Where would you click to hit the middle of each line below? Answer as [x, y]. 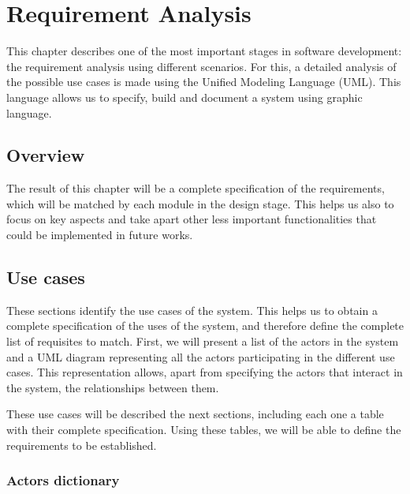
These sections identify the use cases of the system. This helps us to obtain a [192, 310]
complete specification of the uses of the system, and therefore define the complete [205, 326]
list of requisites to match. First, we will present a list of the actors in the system [203, 341]
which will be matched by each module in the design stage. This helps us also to [200, 203]
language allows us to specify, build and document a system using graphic [184, 97]
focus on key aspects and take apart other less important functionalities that [192, 219]
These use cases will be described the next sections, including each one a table [195, 414]
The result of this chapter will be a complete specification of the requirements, [196, 188]
